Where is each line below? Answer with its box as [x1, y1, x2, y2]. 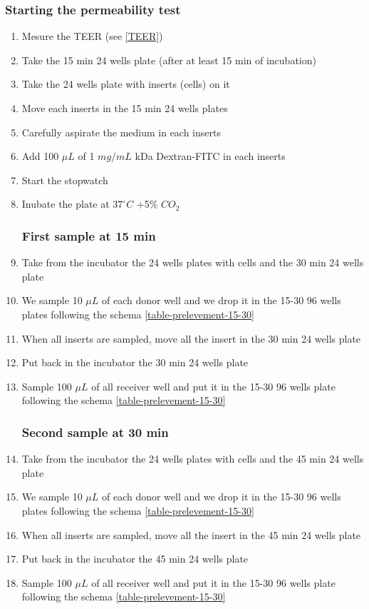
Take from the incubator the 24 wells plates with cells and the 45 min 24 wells [21, 451, 364, 466]
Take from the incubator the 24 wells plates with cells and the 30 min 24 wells [21, 255, 364, 270]
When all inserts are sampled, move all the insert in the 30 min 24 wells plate [21, 331, 361, 346]
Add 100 [21, 149, 59, 163]
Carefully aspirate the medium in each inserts [21, 124, 221, 139]
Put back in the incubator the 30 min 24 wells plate [21, 355, 249, 370]
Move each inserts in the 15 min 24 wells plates [21, 101, 228, 115]
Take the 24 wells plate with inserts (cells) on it [21, 76, 230, 91]
